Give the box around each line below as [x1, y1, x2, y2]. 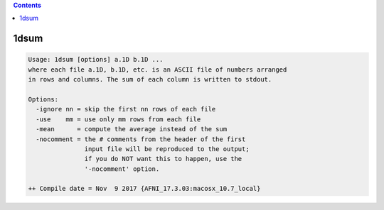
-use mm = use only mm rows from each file [36, 115, 201, 123]
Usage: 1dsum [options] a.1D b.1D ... [28, 55, 164, 64]
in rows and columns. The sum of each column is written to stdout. [28, 75, 272, 84]
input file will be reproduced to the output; [84, 145, 250, 153]
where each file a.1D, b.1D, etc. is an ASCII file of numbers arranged [28, 65, 287, 74]
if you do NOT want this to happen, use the [84, 155, 242, 163]
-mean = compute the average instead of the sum [36, 125, 228, 133]
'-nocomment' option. [84, 165, 160, 173]
